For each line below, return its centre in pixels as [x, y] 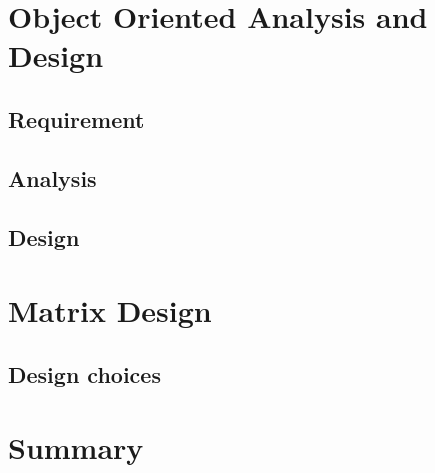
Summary [76, 447]
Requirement [76, 118]
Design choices [84, 373]
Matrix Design [110, 310]
